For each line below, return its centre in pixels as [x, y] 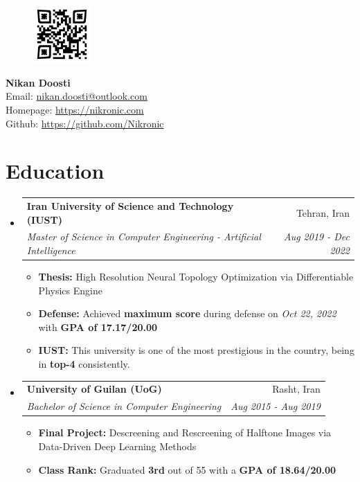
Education [55, 171]
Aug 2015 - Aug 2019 [276, 406]
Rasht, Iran [296, 389]
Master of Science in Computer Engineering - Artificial [144, 236]
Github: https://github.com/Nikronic [85, 123]
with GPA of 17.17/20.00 [98, 327]
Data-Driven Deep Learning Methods [117, 446]
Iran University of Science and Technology [130, 205]
